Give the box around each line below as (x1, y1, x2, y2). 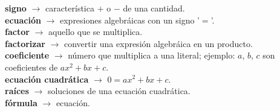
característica (45, 2, 94, 14)
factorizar (5, 37, 45, 49)
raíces (5, 84, 29, 97)
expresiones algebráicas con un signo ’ (59, 13, 200, 26)
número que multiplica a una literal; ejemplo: (68, 49, 235, 62)
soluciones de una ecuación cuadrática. (47, 84, 190, 97)
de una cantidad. (123, 2, 185, 14)
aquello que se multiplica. (48, 25, 143, 38)
